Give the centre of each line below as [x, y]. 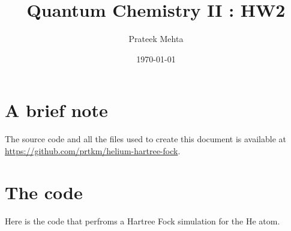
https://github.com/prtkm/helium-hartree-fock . [93, 150]
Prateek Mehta [156, 39]
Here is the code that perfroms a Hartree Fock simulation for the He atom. [142, 220]
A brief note [56, 110]
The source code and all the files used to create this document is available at [146, 139]
